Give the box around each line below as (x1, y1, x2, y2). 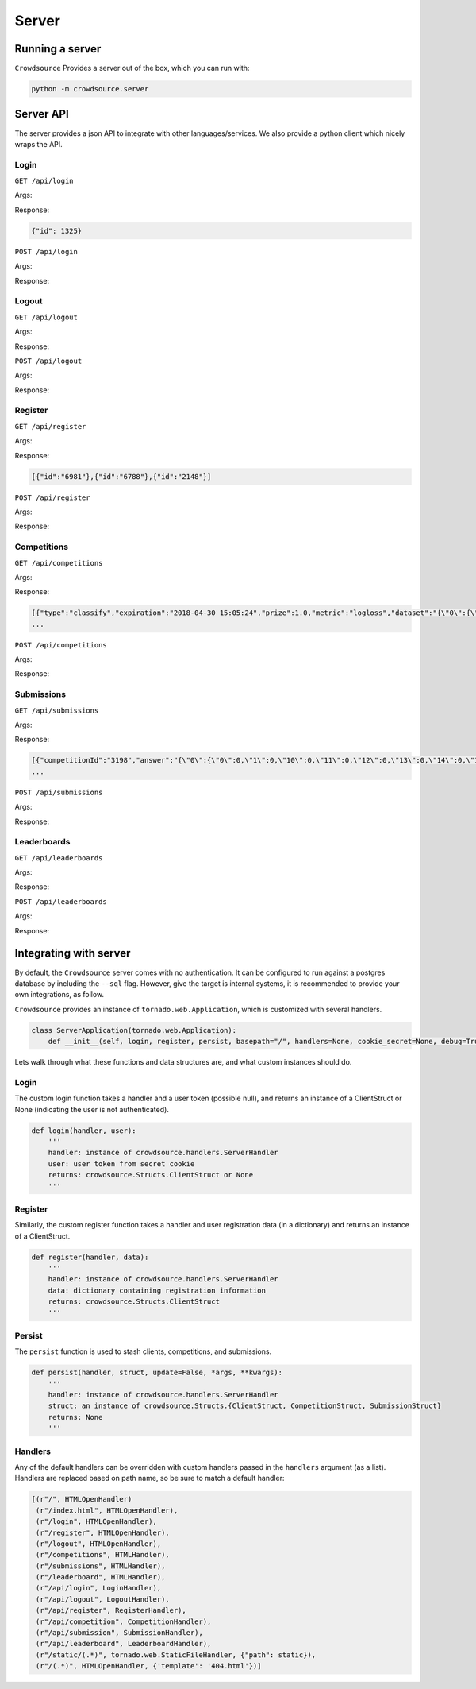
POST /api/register (14, 493, 90, 502)
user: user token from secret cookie (48, 1159, 195, 1168)
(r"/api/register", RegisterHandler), (36, 1606, 186, 1615)
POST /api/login (14, 247, 79, 256)
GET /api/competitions (14, 558, 103, 567)
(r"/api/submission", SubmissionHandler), (36, 1629, 204, 1637)
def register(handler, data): (31, 1252, 149, 1262)
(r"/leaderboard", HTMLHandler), (36, 1573, 166, 1582)
